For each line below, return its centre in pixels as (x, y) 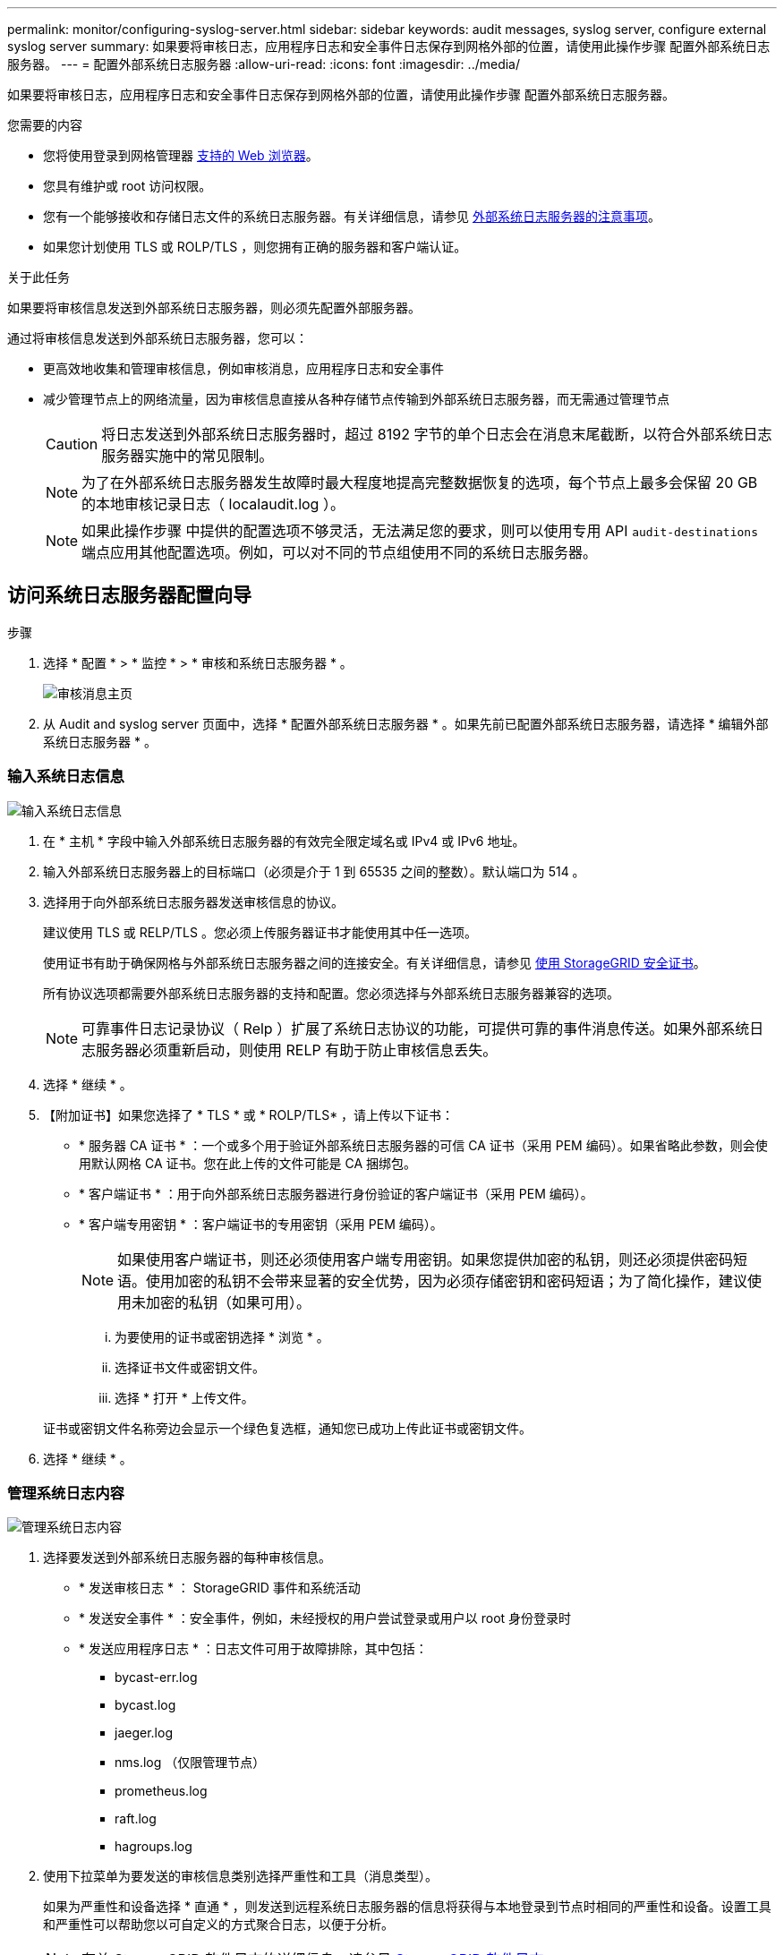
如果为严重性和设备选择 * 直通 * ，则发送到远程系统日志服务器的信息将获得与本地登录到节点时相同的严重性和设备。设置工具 (407, 1907)
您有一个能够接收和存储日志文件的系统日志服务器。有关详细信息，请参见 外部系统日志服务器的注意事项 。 (352, 216)
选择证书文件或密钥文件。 (190, 1367)
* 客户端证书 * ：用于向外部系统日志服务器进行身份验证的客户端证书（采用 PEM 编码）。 (336, 1193)
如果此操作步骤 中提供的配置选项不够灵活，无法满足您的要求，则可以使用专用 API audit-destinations (420, 531)
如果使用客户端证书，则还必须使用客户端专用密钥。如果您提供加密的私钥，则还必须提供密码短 (433, 1259)
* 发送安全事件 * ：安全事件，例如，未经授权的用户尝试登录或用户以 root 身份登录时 (325, 1618)
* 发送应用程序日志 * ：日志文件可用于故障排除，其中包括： (253, 1649)
